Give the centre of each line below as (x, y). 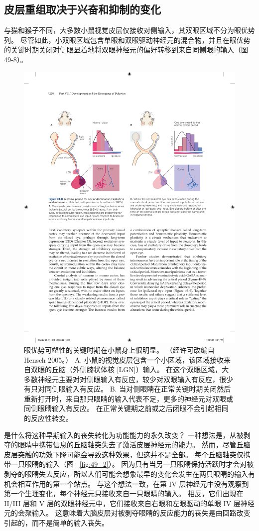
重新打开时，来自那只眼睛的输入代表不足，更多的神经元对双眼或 (129, 398)
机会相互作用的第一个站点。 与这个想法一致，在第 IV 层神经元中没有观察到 (127, 483)
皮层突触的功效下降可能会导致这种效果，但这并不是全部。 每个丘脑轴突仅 (124, 454)
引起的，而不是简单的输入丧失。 (56, 523)
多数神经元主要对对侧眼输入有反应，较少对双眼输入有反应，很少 (129, 379)
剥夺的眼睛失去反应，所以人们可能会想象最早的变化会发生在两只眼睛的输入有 (129, 474)
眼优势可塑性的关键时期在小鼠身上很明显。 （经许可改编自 (119, 349)
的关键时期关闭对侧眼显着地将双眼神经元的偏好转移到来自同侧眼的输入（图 (126, 50)
